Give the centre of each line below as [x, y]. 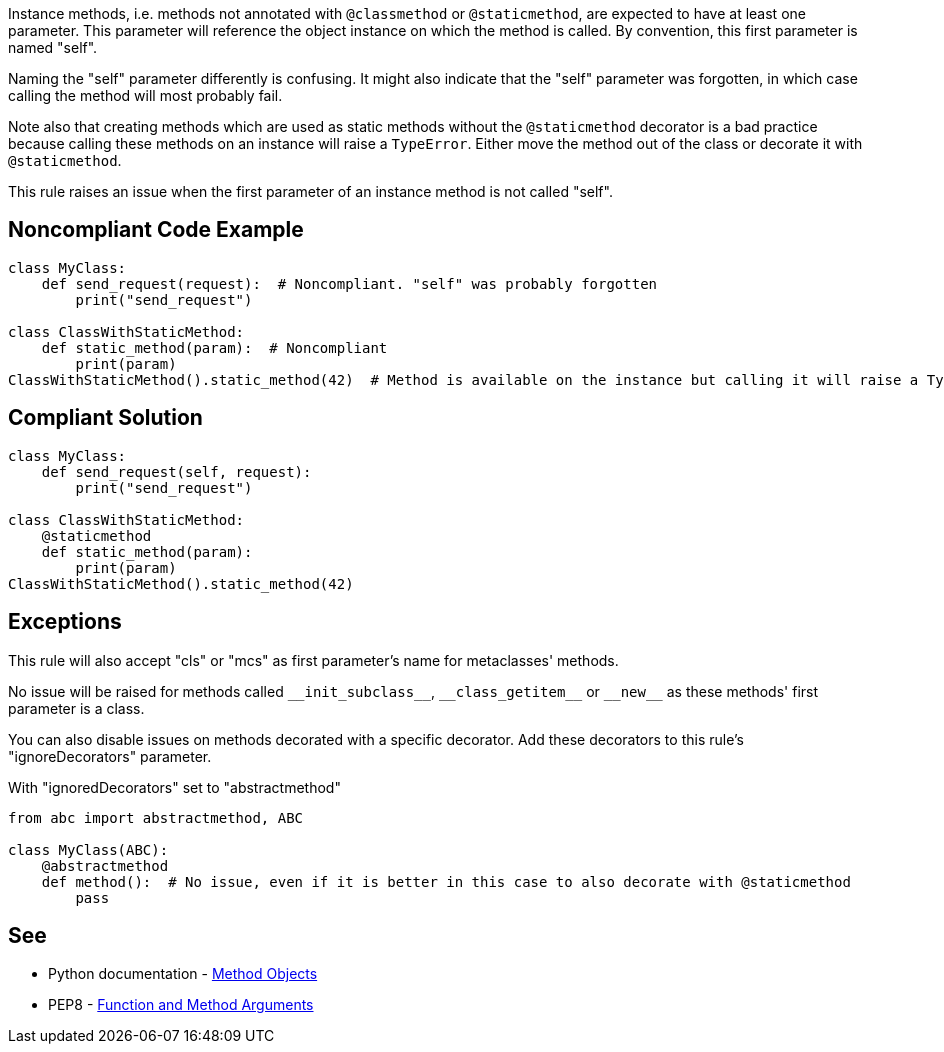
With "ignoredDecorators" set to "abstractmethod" [174, 787]
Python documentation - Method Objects [183, 974]
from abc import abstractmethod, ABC [156, 817]
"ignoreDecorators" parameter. [110, 756]
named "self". [53, 47]
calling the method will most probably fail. [145, 95]
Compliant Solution [105, 418]
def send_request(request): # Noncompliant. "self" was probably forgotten [349, 283]
